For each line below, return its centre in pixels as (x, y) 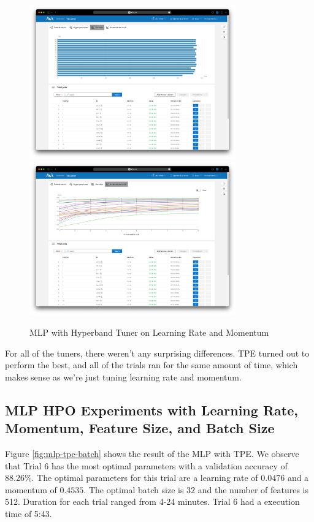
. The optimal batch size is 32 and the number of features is (196, 489)
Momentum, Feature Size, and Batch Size (140, 428)
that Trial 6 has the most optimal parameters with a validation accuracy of (146, 465)
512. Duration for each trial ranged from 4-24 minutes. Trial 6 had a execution (152, 501)
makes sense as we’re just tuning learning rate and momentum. (123, 376)
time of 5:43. (29, 513)
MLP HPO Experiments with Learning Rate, (151, 410)
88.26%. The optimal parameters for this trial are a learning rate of (132, 478)
